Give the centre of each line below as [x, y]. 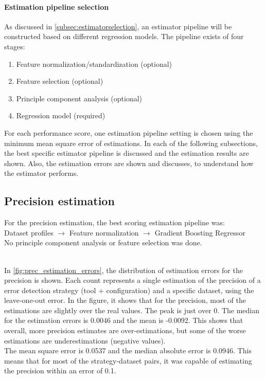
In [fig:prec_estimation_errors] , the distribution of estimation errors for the [123, 270]
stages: [15, 46]
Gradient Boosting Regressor [200, 232]
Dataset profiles [29, 232]
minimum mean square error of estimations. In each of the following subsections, [131, 143]
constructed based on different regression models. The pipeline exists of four [124, 36]
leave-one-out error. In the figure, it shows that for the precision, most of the [125, 300]
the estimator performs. [41, 173]
